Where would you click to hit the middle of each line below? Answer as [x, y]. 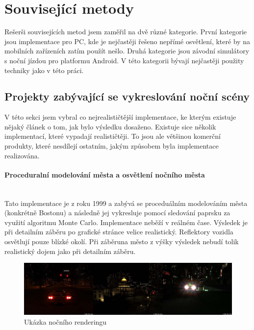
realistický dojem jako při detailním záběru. [70, 251]
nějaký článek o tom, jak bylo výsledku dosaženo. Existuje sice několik [110, 126]
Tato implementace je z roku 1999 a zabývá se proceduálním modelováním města [126, 203]
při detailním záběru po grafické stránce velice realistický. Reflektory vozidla [119, 232]
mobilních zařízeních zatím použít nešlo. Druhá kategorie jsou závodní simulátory [127, 51]
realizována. [22, 155]
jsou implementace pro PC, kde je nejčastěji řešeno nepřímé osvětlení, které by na [127, 41]
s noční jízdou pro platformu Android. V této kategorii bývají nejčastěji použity [124, 60]
